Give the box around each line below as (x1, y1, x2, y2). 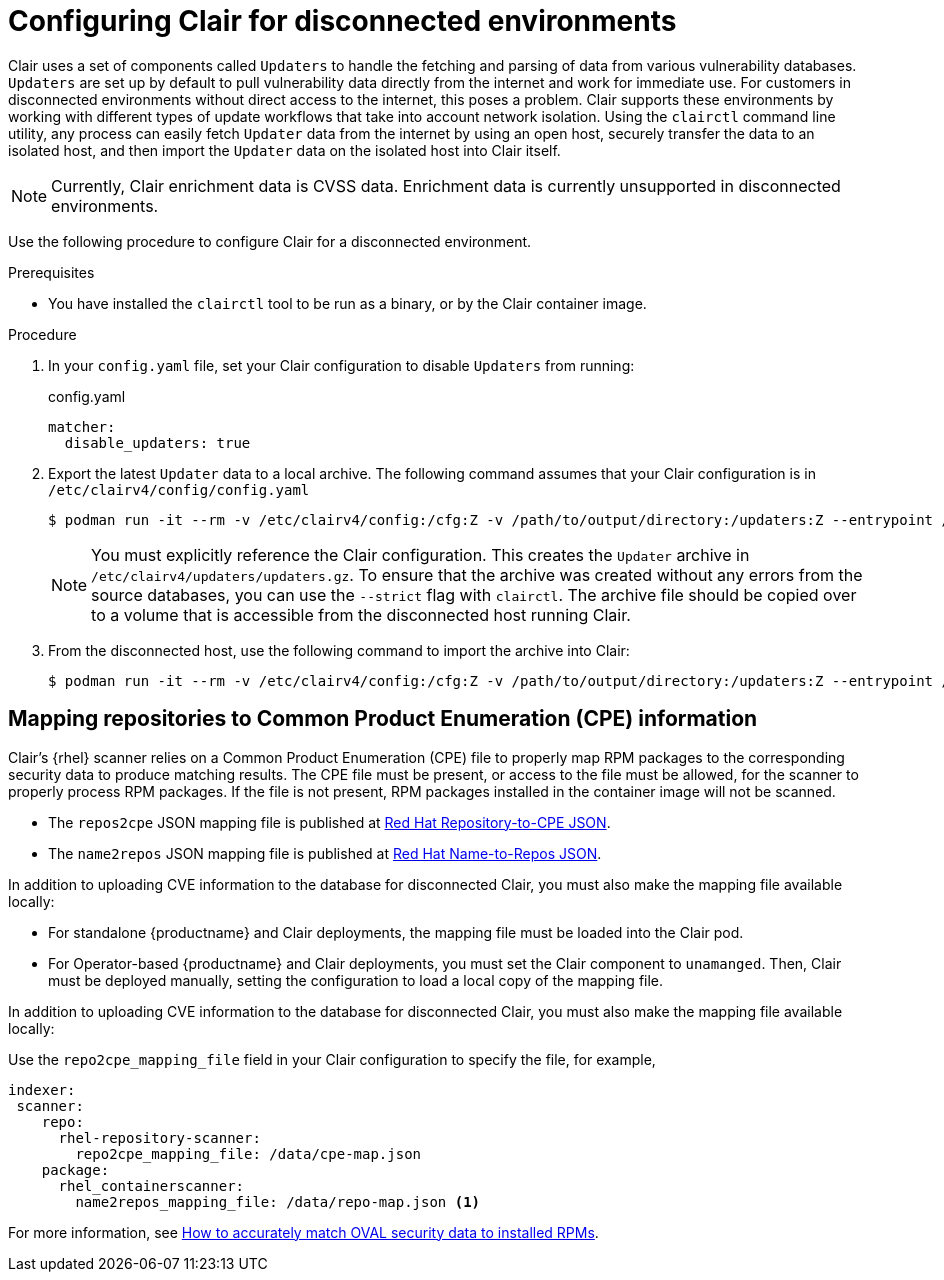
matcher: (48, 418, 116, 435)
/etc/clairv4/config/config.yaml (48, 481, 310, 498)
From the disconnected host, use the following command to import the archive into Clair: (48, 641, 630, 659)
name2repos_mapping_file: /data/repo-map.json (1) (75, 1193, 481, 1210)
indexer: (8, 1081, 76, 1098)
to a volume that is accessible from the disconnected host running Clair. (91, 604, 631, 625)
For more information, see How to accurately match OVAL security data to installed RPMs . (8, 1223, 599, 1241)
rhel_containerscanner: (58, 1177, 245, 1194)
